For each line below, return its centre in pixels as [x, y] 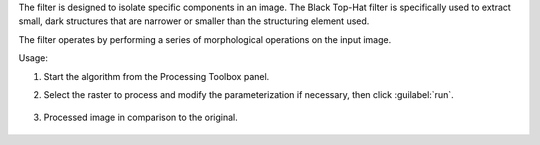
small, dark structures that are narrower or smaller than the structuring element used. [194, 21]
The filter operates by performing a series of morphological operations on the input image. [205, 39]
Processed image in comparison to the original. [141, 117]
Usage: [33, 58]
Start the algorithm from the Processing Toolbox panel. [156, 76]
